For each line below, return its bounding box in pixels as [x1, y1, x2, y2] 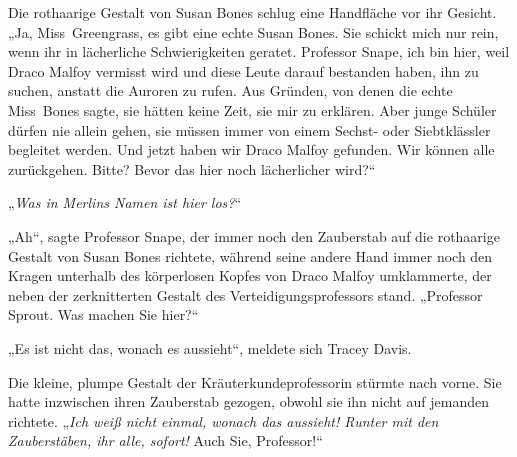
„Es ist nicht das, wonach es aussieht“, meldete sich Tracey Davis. [8, 337, 412, 358]
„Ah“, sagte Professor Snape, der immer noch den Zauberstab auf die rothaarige [8, 225, 500, 246]
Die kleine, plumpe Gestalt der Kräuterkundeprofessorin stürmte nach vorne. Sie [8, 371, 502, 392]
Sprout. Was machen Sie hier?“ [8, 304, 199, 325]
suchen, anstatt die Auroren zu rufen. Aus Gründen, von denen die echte [8, 80, 453, 101]
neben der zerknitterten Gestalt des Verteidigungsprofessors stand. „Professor [8, 284, 483, 305]
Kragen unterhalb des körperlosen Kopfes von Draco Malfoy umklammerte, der [8, 265, 492, 286]
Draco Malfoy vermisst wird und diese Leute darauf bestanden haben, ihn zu [8, 60, 479, 81]
